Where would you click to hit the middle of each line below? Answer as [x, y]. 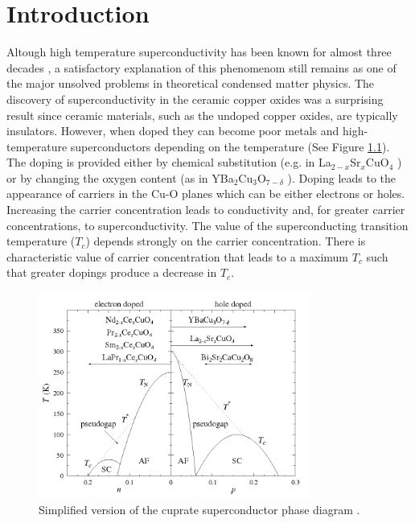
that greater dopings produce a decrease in [112, 272]
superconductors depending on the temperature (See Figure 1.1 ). [230, 146]
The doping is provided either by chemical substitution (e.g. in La [169, 162]
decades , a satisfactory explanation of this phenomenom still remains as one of [201, 67]
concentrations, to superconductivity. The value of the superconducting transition [207, 225]
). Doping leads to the [342, 177]
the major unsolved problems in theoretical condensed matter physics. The [191, 83]
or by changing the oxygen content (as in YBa [120, 177]
